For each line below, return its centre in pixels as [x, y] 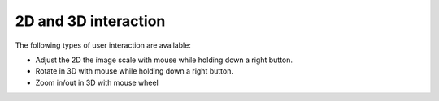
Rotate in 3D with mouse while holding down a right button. [134, 71]
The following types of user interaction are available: [103, 45]
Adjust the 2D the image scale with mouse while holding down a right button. [164, 60]
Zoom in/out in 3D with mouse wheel [97, 82]
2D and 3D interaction [90, 21]
